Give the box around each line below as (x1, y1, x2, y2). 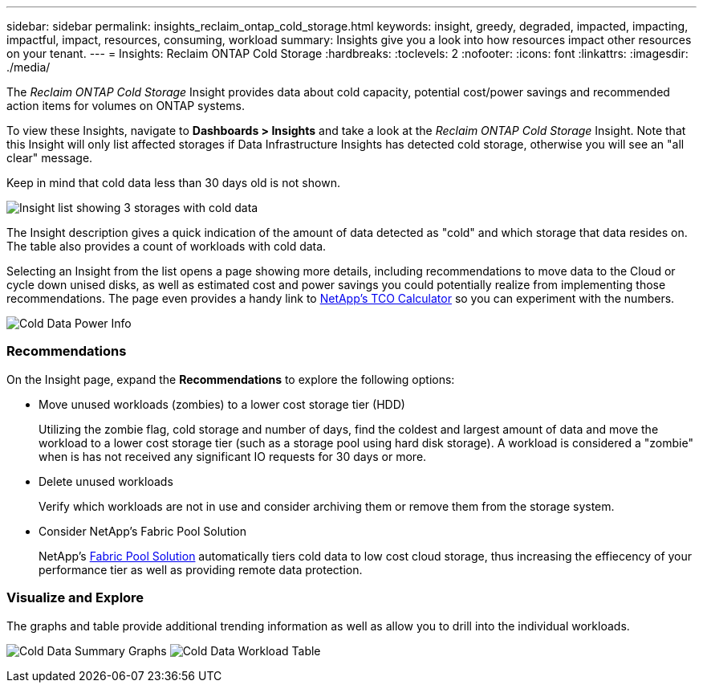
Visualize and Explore (6, 589, 144, 606)
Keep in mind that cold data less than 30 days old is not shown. (6, 176, 340, 190)
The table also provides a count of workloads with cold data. (6, 239, 327, 253)
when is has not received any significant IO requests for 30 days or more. (39, 449, 427, 463)
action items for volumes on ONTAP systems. (6, 99, 245, 112)
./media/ (6, 60, 51, 74)
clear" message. (6, 151, 93, 165)
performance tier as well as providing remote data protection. (39, 562, 363, 577)
